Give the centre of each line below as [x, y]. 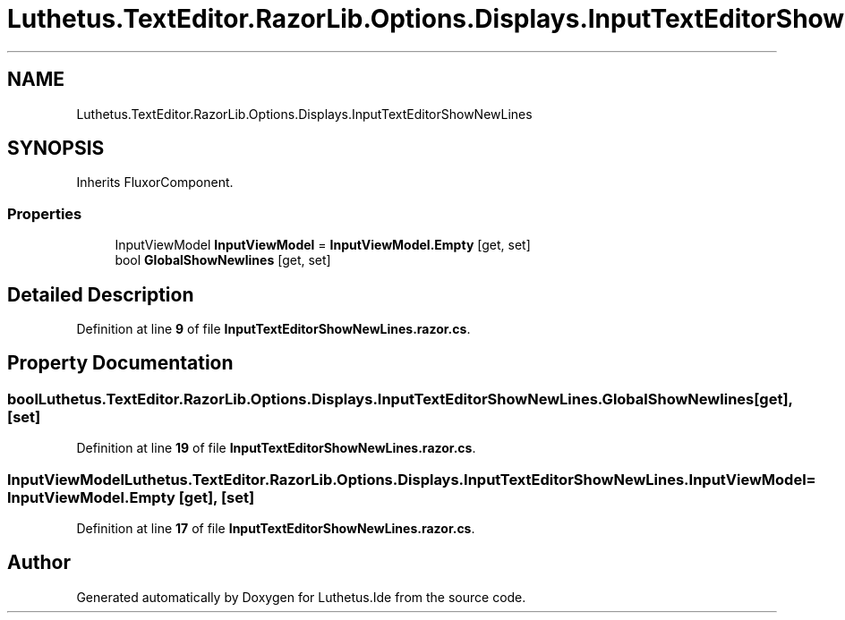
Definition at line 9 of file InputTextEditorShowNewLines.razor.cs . [273, 329]
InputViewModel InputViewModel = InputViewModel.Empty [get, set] [323, 245]
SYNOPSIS [56, 149]
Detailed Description [101, 294]
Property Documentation [120, 363]
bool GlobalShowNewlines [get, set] [223, 260]
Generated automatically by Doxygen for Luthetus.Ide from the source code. [301, 597]
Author [39, 563]
